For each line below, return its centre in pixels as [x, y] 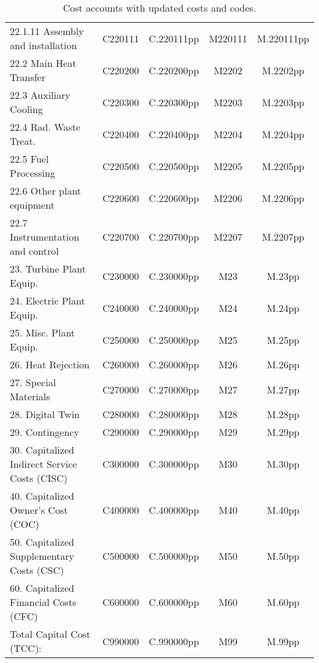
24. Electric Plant [48, 300]
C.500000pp [174, 556]
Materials [30, 396]
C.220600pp [174, 198]
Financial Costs [43, 602]
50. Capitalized [42, 542]
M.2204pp [283, 134]
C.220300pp [174, 102]
